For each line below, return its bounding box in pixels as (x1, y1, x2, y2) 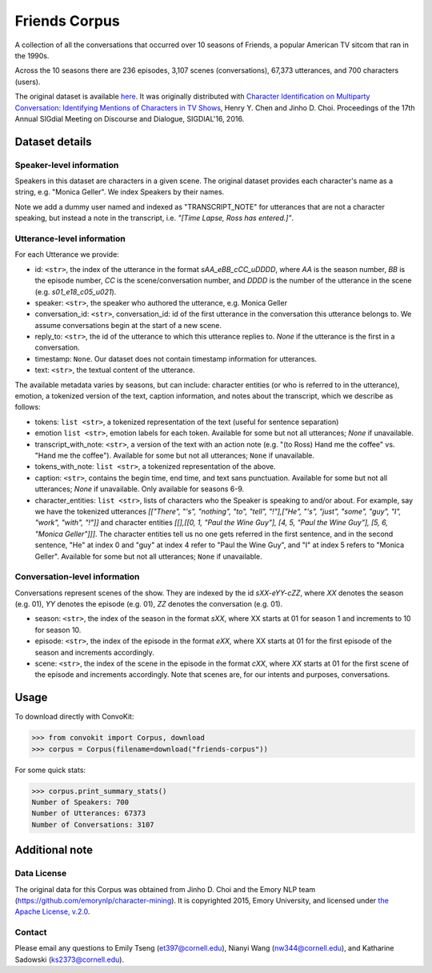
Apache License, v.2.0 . (14, 907, 90, 916)
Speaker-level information (14, 159, 119, 170)
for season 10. (34, 625, 82, 635)
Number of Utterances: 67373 (31, 809, 146, 818)
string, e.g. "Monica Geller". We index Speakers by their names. (14, 187, 225, 197)
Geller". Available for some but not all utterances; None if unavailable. (34, 551, 263, 561)
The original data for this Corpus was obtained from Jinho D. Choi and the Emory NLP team (14, 884, 316, 894)
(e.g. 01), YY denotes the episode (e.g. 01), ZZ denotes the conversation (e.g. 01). (14, 599, 283, 609)
